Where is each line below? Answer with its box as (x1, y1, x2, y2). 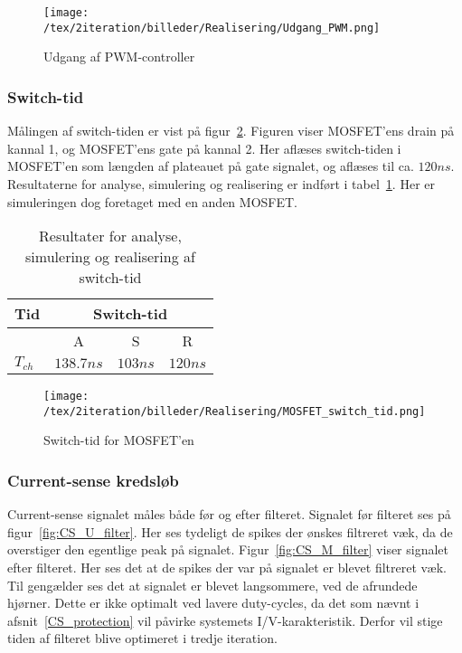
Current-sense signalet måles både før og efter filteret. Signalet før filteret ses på (7, 505, 451, 524)
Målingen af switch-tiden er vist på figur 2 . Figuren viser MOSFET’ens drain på (7, 121, 455, 140)
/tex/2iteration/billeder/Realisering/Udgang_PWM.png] (43, 21, 381, 34)
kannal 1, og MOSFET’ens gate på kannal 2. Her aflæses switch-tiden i (7, 138, 401, 157)
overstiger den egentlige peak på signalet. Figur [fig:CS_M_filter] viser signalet (7, 540, 449, 559)
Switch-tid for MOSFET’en (43, 431, 194, 450)
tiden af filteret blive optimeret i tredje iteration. (7, 629, 278, 648)
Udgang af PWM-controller (43, 47, 195, 66)
